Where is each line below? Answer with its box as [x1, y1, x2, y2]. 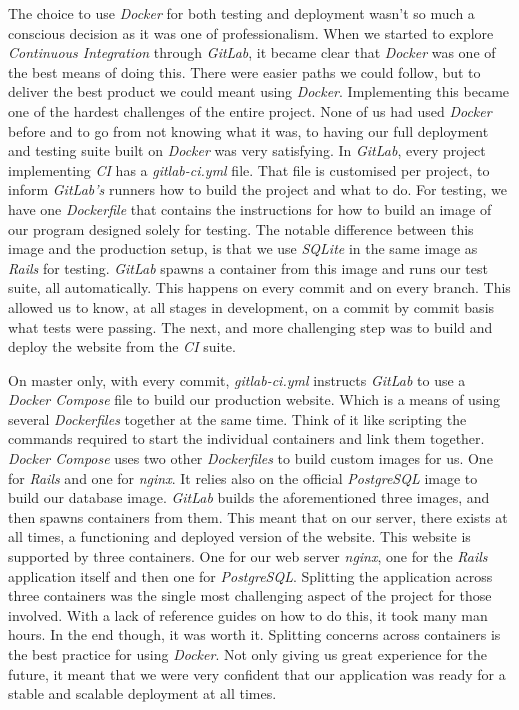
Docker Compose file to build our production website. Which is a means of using [8, 389, 501, 410]
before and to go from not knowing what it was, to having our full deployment [8, 120, 489, 141]
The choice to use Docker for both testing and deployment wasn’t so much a [8, 3, 475, 23]
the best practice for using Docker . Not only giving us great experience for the [8, 644, 488, 664]
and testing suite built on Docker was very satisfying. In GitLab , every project [8, 140, 486, 161]
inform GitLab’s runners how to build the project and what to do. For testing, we [8, 179, 507, 200]
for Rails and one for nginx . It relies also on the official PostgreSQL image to [8, 467, 478, 488]
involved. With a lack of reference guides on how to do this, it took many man [8, 604, 488, 625]
